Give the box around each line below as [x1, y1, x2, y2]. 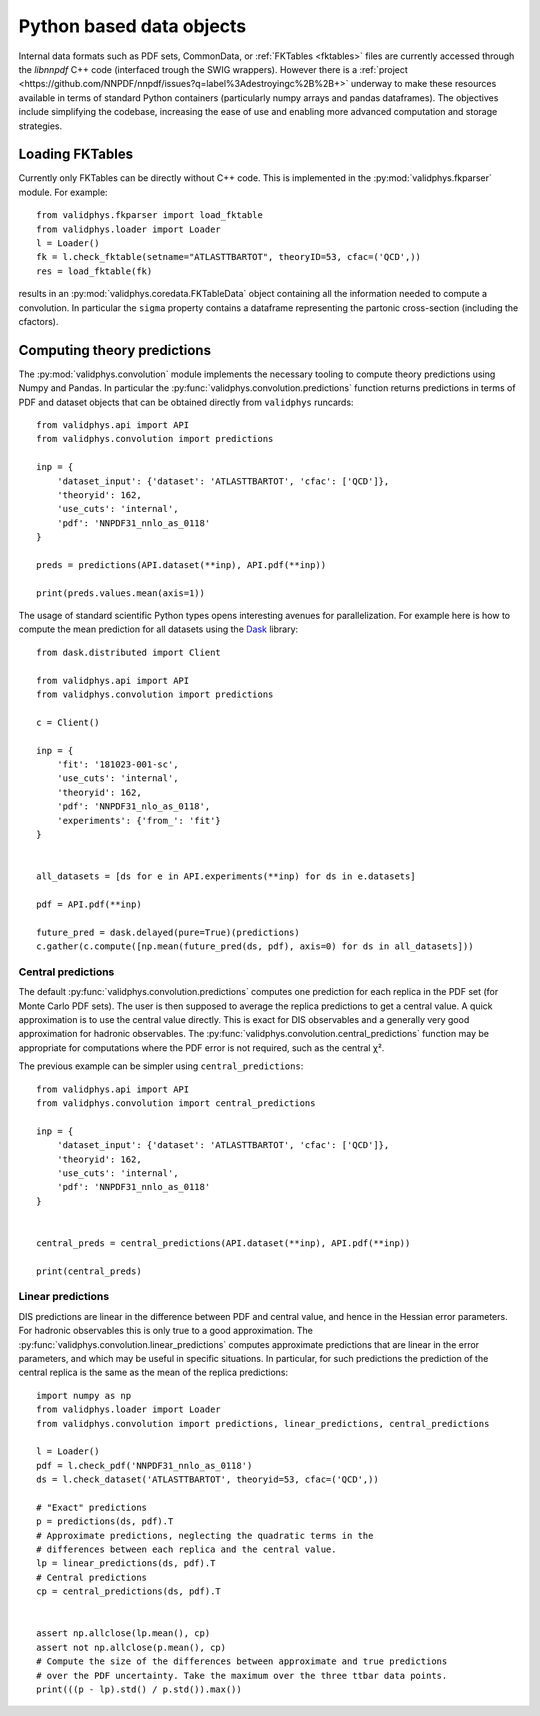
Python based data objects [18, 15, 247, 37]
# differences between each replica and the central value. [36, 1544, 337, 1555]
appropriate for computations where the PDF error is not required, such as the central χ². [18, 1041, 385, 1054]
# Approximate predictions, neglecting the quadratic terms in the [36, 1530, 374, 1541]
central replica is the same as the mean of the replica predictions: [18, 1366, 289, 1379]
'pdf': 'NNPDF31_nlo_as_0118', [56, 801, 211, 812]
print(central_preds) [36, 1265, 142, 1277]
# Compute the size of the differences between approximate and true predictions [36, 1656, 448, 1667]
